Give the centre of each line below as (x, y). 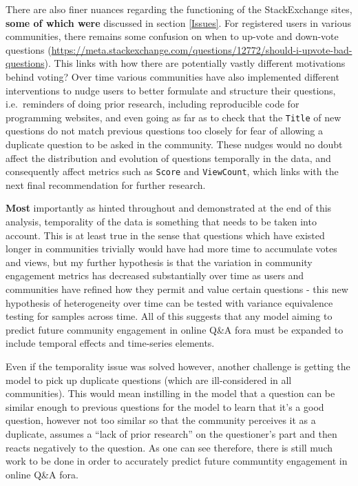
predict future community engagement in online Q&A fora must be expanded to (175, 329)
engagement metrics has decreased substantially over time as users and (155, 275)
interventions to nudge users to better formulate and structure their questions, (171, 90)
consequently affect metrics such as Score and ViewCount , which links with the (172, 171)
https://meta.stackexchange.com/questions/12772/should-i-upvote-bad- (202, 49)
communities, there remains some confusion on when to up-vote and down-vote (172, 36)
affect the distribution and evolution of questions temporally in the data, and (168, 158)
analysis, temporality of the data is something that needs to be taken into (161, 222)
